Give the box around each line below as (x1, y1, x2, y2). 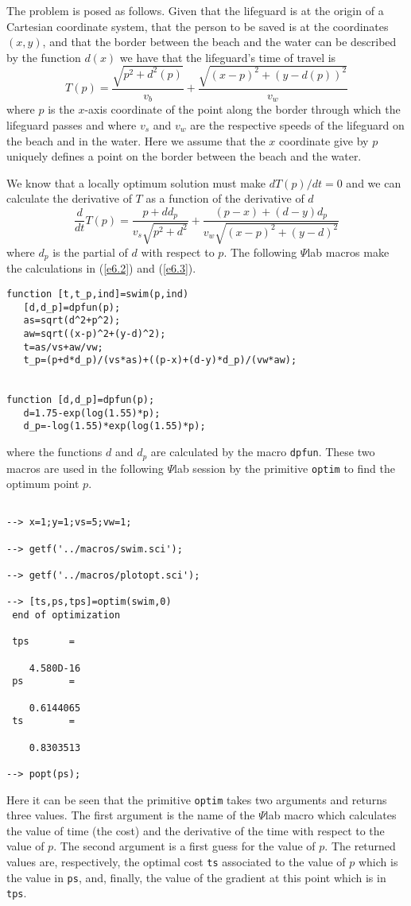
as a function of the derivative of (145, 190, 304, 207)
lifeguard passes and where (6, 117, 137, 133)
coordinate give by (279, 132, 369, 149)
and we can (346, 174, 401, 191)
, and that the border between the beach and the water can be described (42, 33, 397, 50)
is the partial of (52, 243, 128, 260)
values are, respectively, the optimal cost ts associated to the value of (6, 854, 346, 870)
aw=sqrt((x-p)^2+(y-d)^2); (23, 327, 166, 339)
